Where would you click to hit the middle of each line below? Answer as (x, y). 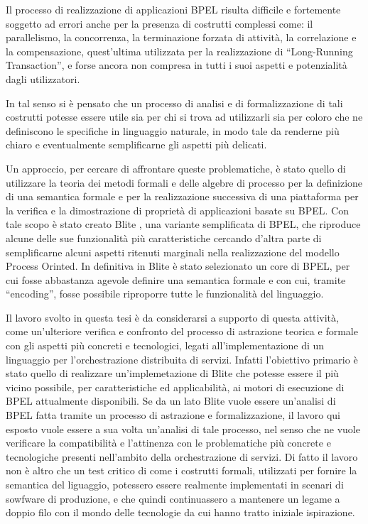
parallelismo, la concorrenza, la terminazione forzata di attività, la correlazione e (181, 37)
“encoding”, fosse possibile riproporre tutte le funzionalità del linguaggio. (165, 294)
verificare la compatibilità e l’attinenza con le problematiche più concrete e (168, 443)
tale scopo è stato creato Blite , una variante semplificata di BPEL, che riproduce (183, 224)
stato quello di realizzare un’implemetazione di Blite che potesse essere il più (172, 373)
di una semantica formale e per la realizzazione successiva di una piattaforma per (182, 196)
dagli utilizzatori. (43, 78)
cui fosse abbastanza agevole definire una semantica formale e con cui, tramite (176, 279)
